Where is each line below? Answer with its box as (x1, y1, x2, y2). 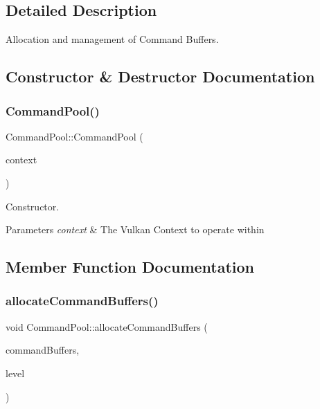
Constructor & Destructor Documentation (6, 66, 315, 87)
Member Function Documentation (6, 256, 255, 278)
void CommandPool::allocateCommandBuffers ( (6, 319, 208, 334)
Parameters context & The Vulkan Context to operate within (6, 222, 265, 237)
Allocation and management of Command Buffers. (6, 32, 219, 46)
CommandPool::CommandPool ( (6, 129, 143, 143)
